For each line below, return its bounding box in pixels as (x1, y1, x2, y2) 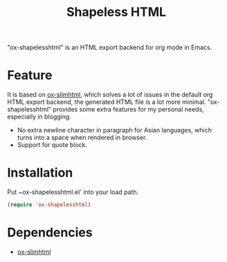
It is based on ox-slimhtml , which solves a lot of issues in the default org (7, 91, 213, 99)
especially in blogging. (7, 112, 71, 121)
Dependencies (7, 225, 93, 241)
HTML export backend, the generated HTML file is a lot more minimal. (7, 98, 206, 106)
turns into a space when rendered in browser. (17, 133, 147, 142)
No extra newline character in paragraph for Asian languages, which (17, 126, 212, 134)
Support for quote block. (17, 141, 88, 149)
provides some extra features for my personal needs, (53, 105, 204, 114)
